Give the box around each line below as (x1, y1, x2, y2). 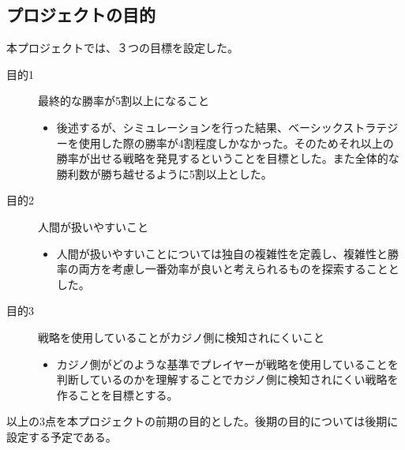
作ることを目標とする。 (56, 386, 178, 403)
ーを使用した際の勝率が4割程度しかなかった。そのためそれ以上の (56, 134, 394, 151)
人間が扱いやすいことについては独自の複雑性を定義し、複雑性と (56, 245, 388, 261)
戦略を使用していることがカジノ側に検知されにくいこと (38, 328, 325, 345)
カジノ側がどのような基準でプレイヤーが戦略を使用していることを (56, 355, 399, 372)
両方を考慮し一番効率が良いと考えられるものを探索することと (78, 261, 399, 277)
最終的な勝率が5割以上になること (38, 92, 209, 109)
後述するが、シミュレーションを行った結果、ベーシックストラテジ (56, 118, 399, 135)
